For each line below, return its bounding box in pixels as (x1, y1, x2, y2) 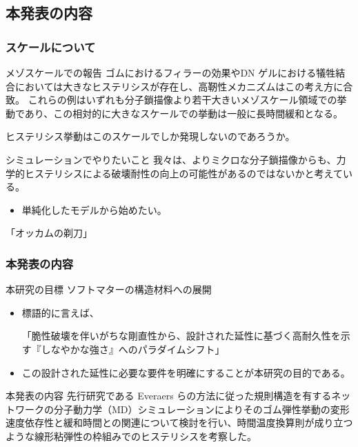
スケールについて (6, 38, 96, 55)
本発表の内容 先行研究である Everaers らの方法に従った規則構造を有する (6, 388, 332, 403)
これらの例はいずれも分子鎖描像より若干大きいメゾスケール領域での (28, 92, 337, 107)
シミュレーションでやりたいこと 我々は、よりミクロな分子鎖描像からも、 (6, 152, 337, 166)
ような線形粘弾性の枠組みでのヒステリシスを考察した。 (6, 428, 257, 443)
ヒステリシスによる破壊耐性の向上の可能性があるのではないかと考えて (24, 166, 343, 180)
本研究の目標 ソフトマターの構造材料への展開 (6, 282, 212, 297)
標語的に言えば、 (21, 305, 99, 319)
